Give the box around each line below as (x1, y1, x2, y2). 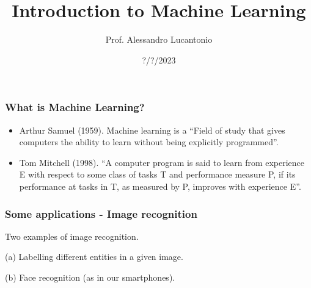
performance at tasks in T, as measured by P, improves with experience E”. (19, 179, 301, 192)
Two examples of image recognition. (5, 229, 139, 242)
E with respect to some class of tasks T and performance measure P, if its (19, 168, 296, 181)
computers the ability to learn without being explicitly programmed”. (19, 135, 279, 148)
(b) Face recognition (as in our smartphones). (5, 270, 175, 283)
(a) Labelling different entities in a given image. (5, 250, 183, 263)
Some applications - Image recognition (5, 206, 197, 221)
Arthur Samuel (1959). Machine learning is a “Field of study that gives (19, 123, 285, 136)
